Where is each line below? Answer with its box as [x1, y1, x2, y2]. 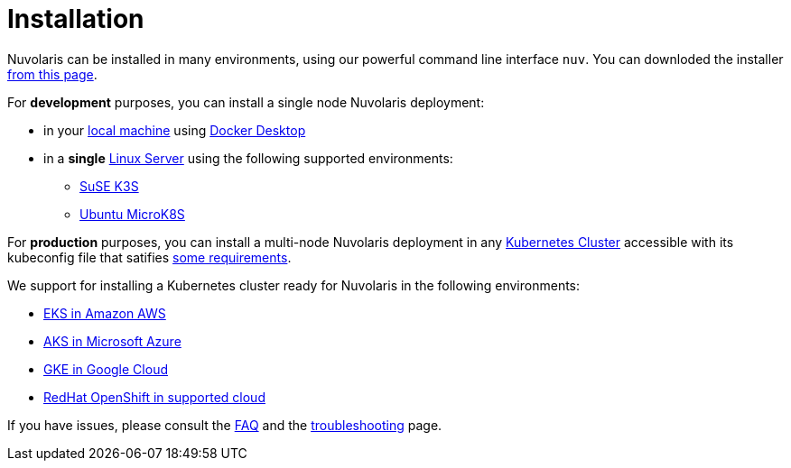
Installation [7, 4, 144, 34]
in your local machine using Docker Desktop [43, 122, 306, 138]
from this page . [7, 66, 98, 82]
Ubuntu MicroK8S [79, 206, 185, 222]
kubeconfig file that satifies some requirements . [7, 249, 292, 265]
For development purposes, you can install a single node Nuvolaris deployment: [7, 94, 485, 110]
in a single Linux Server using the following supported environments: [43, 150, 453, 166]
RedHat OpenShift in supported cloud [43, 389, 265, 405]
